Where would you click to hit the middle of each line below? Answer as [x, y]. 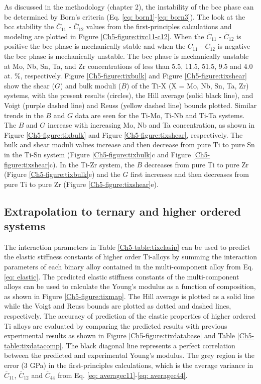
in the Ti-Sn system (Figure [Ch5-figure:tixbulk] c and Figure [98, 154]
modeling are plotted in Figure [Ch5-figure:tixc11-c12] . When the [104, 36]
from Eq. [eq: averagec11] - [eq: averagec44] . [122, 375]
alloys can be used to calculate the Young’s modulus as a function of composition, [130, 286]
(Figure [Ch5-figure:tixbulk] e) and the [62, 174]
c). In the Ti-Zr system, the [92, 164]
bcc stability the [29, 26]
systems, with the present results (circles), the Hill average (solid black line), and [129, 95]
